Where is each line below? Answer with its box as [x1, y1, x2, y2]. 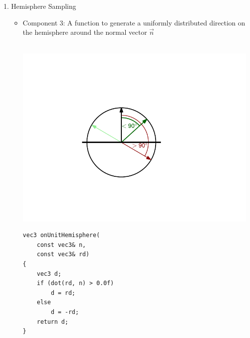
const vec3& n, [37, 241, 86, 248]
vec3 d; [37, 270, 62, 277]
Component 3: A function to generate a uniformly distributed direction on [23, 17, 246, 27]
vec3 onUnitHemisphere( [23, 232, 100, 239]
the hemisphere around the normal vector [23, 27, 147, 37]
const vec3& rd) [37, 251, 90, 258]
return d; [37, 318, 68, 325]
